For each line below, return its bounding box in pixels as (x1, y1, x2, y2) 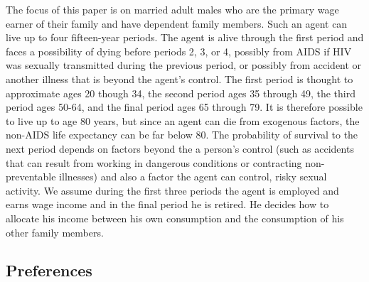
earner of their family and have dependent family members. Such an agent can (6, 16, 348, 31)
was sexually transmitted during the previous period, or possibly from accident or (6, 58, 362, 72)
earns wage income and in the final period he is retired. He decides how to (6, 197, 329, 212)
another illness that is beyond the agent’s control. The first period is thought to (6, 71, 353, 86)
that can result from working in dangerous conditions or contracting (6, 155, 302, 170)
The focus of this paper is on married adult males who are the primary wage (6, 2, 339, 16)
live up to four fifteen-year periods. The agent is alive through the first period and (6, 30, 364, 45)
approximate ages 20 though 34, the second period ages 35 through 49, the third (6, 85, 355, 100)
